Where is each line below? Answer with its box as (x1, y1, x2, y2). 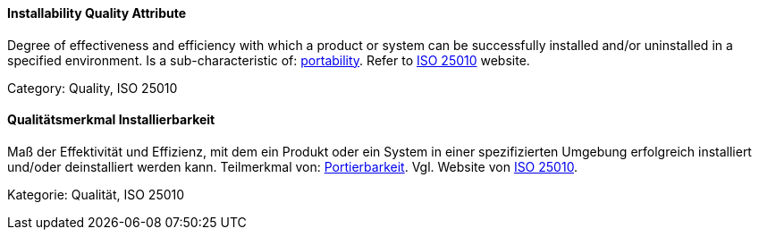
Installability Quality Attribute (7, 5, 186, 21)
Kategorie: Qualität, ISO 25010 (7, 186, 185, 202)
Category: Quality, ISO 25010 (7, 80, 178, 96)
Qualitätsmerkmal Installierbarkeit (7, 112, 215, 128)
